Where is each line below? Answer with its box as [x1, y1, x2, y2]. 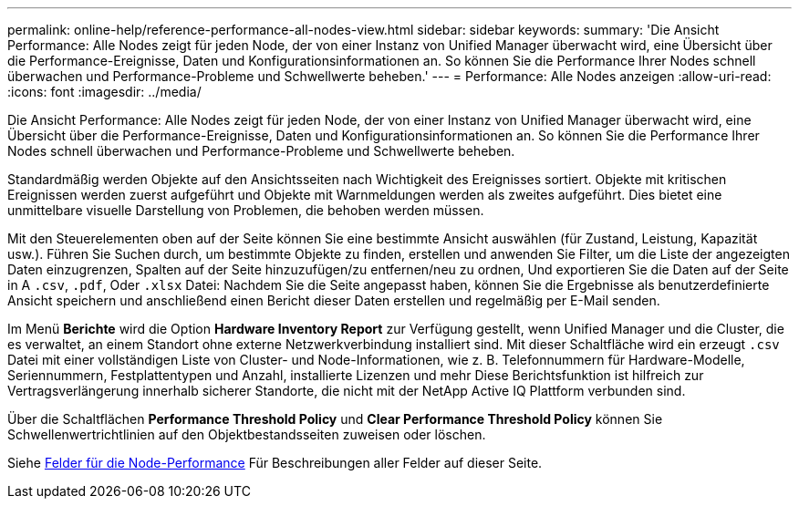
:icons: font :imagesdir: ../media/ [7, 84, 202, 99]
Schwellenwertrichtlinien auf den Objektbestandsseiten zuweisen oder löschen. [7, 427, 486, 442]
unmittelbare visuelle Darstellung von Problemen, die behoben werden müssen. [7, 202, 484, 218]
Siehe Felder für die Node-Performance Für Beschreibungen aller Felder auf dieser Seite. [7, 455, 543, 470]
